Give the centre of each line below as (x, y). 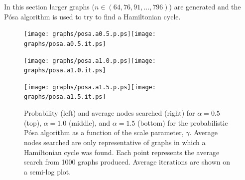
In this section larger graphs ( (49, 6)
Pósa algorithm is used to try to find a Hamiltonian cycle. (92, 16)
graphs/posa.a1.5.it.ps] (65, 97)
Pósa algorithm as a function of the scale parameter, (104, 132)
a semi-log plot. (48, 171)
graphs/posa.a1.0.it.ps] (65, 71)
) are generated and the (205, 6)
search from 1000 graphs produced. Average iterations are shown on (127, 162)
